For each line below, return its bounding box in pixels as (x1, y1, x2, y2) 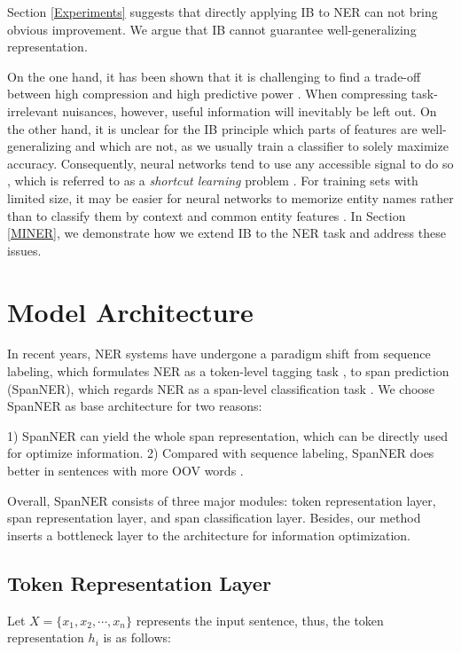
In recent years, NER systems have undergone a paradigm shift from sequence (7, 344, 431, 363)
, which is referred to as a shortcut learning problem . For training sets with (7, 171, 418, 190)
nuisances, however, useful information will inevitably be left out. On (62, 101, 437, 120)
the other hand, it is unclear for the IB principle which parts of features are (7, 119, 418, 138)
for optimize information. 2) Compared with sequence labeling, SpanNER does (7, 444, 434, 462)
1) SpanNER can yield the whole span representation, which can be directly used (7, 426, 448, 445)
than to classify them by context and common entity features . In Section (7, 206, 406, 224)
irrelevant (7, 101, 59, 120)
